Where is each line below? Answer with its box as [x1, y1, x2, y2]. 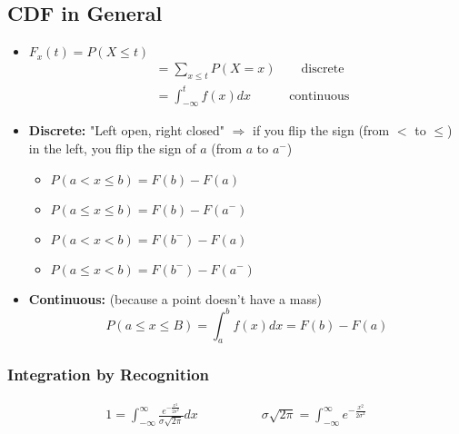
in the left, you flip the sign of [28, 138, 196, 157]
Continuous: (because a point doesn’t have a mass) [28, 289, 322, 308]
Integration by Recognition [7, 363, 210, 386]
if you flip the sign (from [253, 121, 390, 140]
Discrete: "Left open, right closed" [28, 121, 225, 140]
